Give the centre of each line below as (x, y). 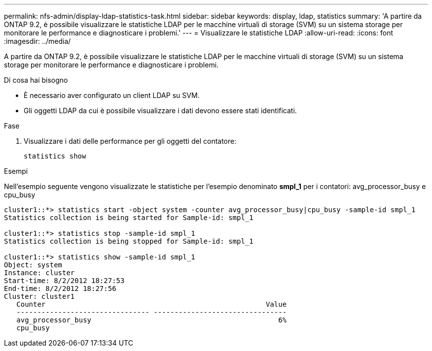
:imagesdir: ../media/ (37, 41)
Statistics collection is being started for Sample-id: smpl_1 (129, 218)
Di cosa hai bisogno (36, 80)
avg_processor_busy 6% (152, 320)
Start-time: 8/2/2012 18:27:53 (64, 281)
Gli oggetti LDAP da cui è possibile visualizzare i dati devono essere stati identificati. (160, 111)
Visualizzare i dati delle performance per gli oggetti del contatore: (130, 141)
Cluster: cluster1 (39, 296)
